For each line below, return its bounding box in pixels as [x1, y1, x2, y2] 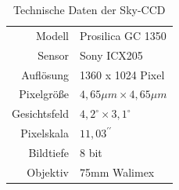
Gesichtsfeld [12, 105, 69, 122]
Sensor [38, 46, 69, 63]
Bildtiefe [28, 144, 69, 160]
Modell [35, 27, 69, 43]
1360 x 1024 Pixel [79, 66, 165, 82]
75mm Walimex [79, 163, 155, 180]
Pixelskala [20, 125, 69, 141]
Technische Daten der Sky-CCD [13, 2, 166, 17]
